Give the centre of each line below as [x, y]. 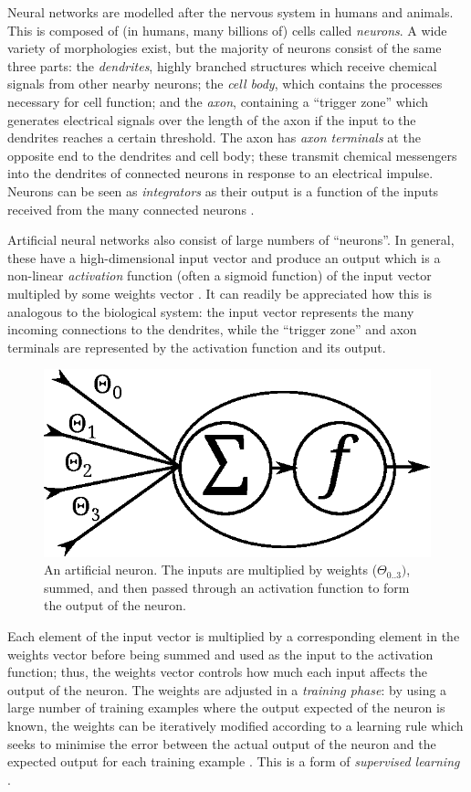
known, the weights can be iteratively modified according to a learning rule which [235, 726]
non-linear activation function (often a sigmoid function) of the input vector [220, 275]
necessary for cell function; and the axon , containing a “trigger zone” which [218, 101]
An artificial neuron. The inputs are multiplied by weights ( [211, 570]
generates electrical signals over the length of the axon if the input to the [212, 119]
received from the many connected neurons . [131, 209]
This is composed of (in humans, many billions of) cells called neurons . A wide [227, 30]
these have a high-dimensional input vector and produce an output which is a [224, 257]
